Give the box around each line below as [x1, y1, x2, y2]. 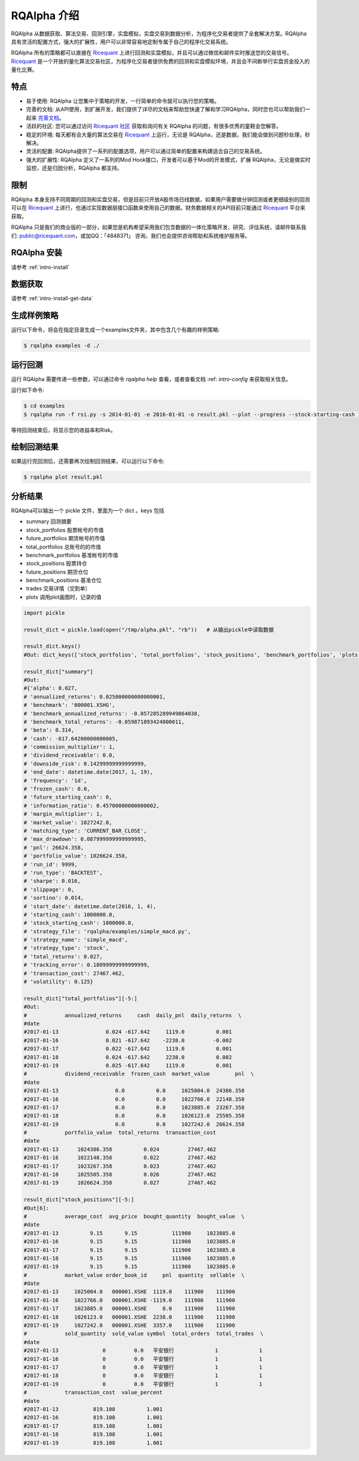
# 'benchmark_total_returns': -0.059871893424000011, [23, 718, 185, 725]
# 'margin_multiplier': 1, [23, 810, 103, 818]
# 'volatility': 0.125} [23, 978, 94, 985]
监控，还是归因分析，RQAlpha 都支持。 [26, 165, 123, 172]
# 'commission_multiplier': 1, [23, 743, 116, 751]
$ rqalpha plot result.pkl [23, 474, 103, 480]
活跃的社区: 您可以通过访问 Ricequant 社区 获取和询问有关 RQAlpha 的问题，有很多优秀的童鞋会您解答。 [26, 123, 282, 130]
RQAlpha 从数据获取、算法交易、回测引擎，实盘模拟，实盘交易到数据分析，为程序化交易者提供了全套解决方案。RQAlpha [11, 30, 307, 37]
